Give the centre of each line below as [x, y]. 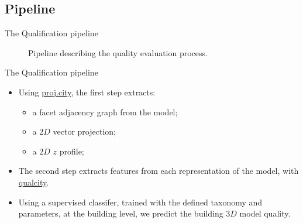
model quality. [265, 213]
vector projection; [84, 131]
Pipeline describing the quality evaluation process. [118, 52]
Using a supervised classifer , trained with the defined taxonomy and [140, 202]
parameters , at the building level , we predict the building [121, 213]
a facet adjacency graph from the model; [105, 111]
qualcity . [34, 182]
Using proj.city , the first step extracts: [87, 92]
